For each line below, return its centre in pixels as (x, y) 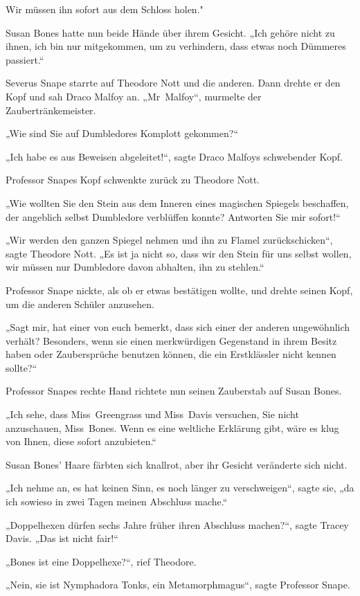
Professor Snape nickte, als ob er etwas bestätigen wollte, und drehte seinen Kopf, (179, 290)
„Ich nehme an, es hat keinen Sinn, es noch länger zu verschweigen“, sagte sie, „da (180, 488)
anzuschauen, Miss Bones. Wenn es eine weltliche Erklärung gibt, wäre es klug (172, 427)
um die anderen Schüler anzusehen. (80, 304)
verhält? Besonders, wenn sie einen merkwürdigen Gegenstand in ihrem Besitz (171, 340)
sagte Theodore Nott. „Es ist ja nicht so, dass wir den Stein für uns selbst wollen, (179, 253)
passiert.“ (25, 59)
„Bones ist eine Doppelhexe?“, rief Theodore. (101, 561)
